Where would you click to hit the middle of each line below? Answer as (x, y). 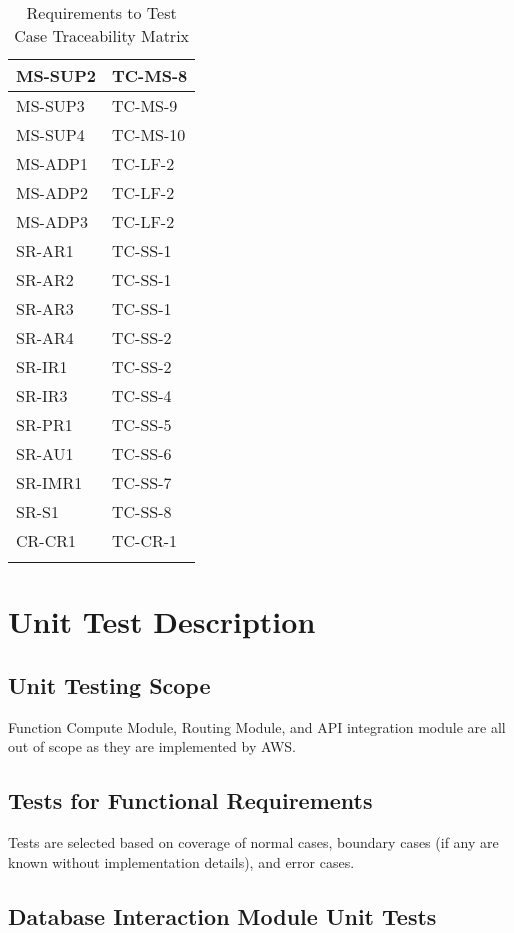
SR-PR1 (44, 424)
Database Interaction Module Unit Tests (222, 915)
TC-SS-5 (141, 424)
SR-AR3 (45, 308)
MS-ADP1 (52, 163)
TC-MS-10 (148, 134)
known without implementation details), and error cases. (181, 861)
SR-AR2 (45, 279)
